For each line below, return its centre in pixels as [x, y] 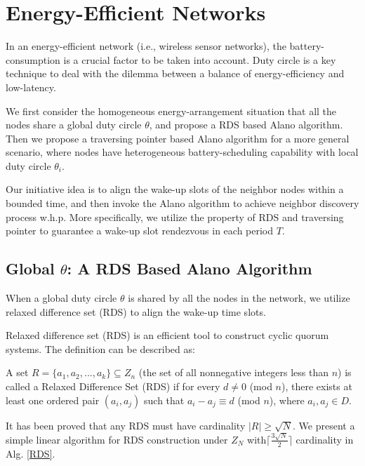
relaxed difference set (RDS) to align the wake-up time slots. [136, 311]
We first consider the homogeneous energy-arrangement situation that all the [171, 111]
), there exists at [317, 386]
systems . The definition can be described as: [100, 348]
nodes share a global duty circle [74, 125]
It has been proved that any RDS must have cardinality [126, 425]
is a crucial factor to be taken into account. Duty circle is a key [200, 59]
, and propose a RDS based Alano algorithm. [246, 125]
